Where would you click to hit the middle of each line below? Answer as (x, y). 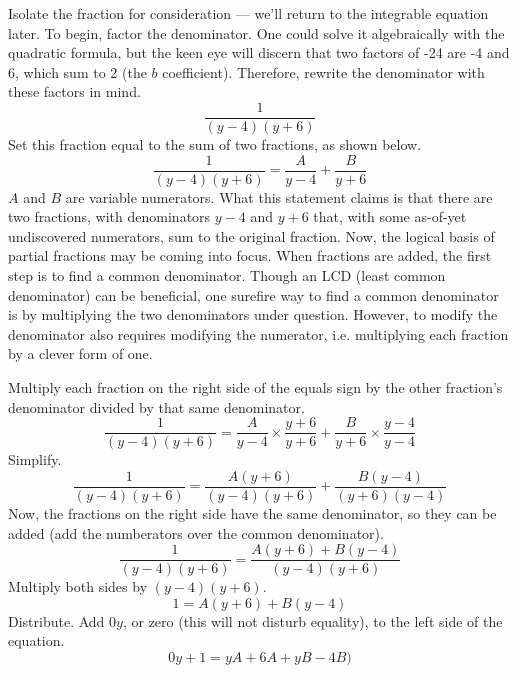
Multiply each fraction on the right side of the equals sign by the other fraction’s (255, 387)
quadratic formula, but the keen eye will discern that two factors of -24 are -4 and (259, 52)
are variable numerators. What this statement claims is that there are (279, 196)
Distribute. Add (56, 620)
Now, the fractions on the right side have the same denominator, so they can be (252, 512)
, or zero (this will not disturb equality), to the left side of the (312, 620)
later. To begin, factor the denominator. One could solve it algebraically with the (256, 32)
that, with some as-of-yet (390, 216)
